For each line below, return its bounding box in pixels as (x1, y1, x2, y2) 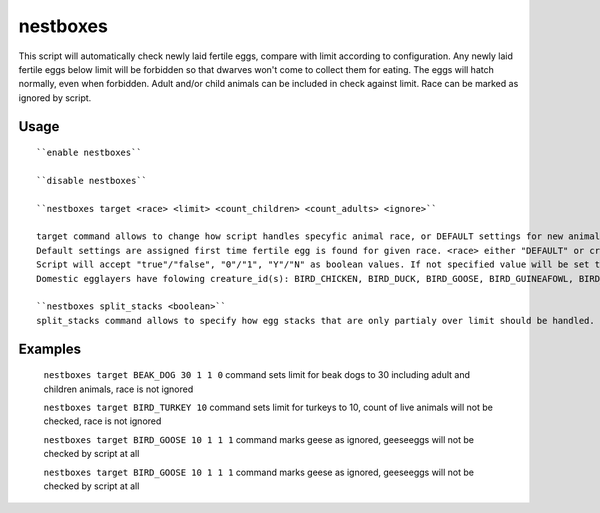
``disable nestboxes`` (36, 175, 148, 186)
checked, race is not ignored (43, 415, 162, 427)
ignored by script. (18, 91, 92, 104)
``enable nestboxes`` (36, 147, 142, 159)
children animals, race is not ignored (43, 383, 194, 395)
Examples (18, 340, 82, 357)
